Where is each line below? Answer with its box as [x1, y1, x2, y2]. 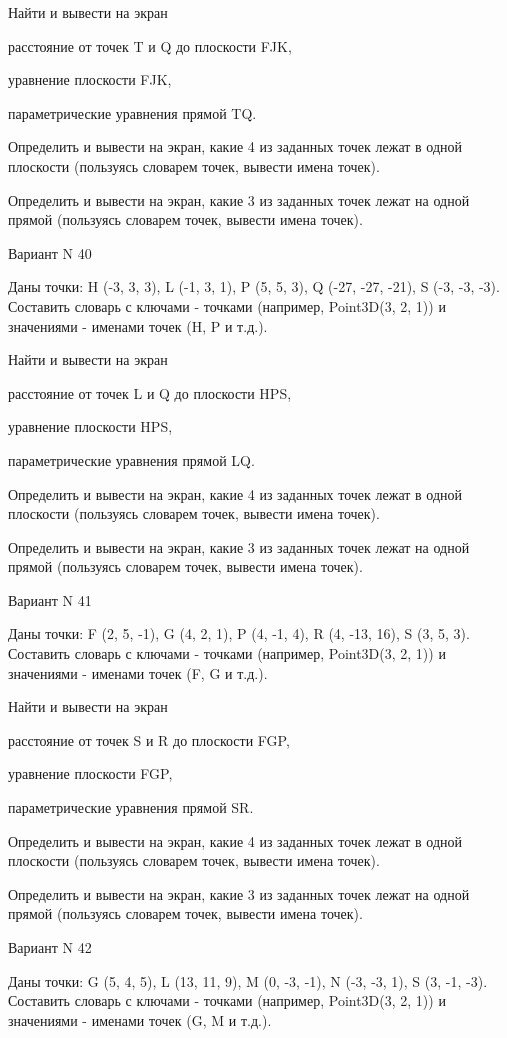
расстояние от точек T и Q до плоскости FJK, [8, 35, 292, 56]
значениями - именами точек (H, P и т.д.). [8, 315, 268, 336]
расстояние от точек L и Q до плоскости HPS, [8, 382, 292, 403]
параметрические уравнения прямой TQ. [8, 102, 257, 123]
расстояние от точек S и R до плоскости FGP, [8, 729, 290, 750]
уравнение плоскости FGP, [8, 763, 173, 784]
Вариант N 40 [8, 242, 92, 263]
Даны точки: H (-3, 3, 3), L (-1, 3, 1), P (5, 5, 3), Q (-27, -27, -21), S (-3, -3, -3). [8, 276, 500, 297]
